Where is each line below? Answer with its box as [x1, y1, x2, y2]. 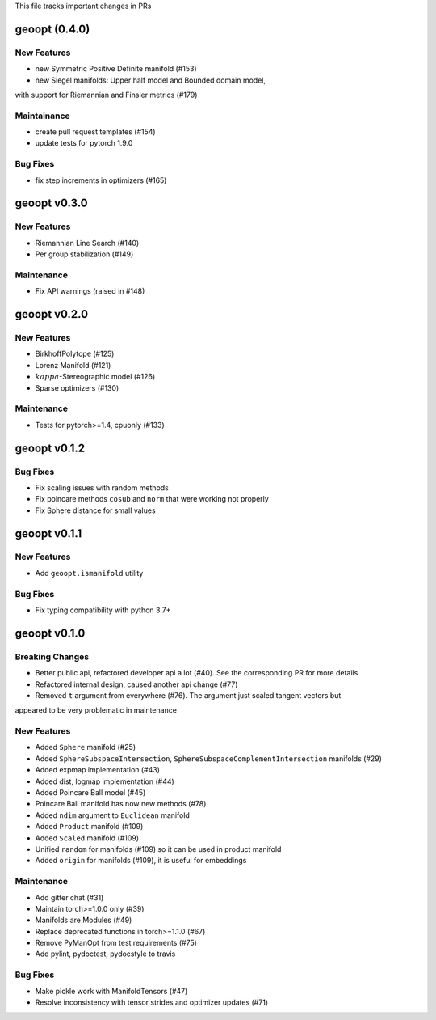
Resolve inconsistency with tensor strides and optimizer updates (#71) [35, 997, 269, 1007]
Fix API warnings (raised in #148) [35, 286, 145, 296]
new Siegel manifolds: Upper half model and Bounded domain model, [35, 75, 266, 85]
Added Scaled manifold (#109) [35, 833, 140, 843]
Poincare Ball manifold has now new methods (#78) [35, 799, 207, 809]
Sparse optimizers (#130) [35, 383, 119, 392]
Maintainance [15, 110, 70, 121]
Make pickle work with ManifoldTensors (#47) [35, 986, 188, 996]
